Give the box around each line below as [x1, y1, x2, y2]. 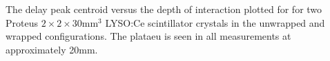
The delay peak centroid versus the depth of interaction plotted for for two [6, 2, 322, 16]
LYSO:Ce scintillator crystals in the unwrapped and [105, 15, 325, 29]
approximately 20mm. [6, 42, 98, 56]
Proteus [6, 15, 38, 29]
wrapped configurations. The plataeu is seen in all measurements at [6, 29, 291, 43]
